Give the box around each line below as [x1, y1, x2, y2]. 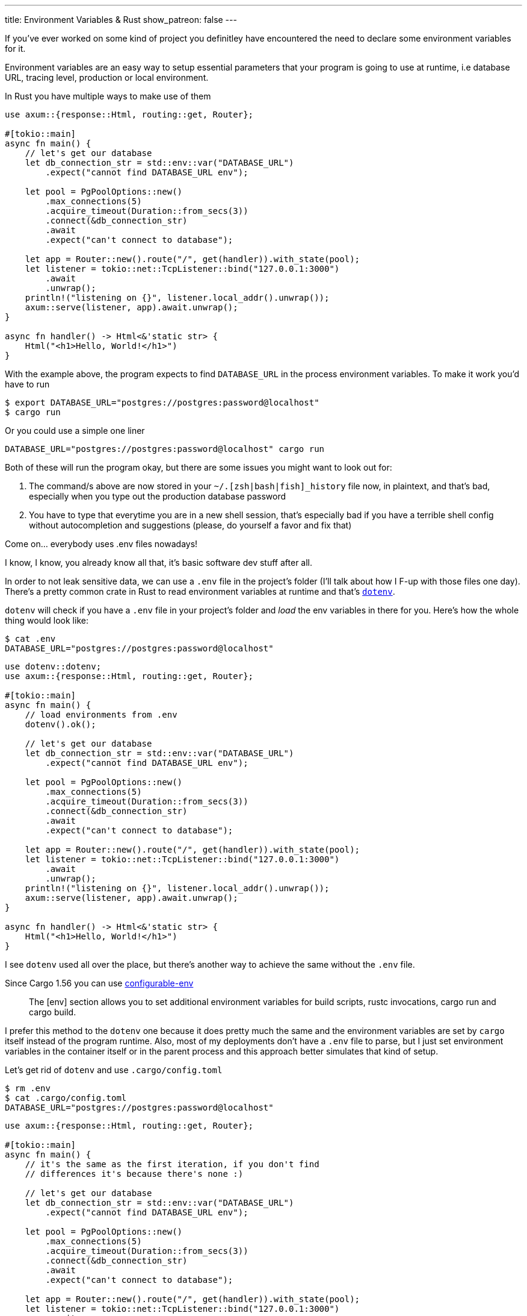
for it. [5, 43, 26, 54]
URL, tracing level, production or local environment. [5, 72, 209, 83]
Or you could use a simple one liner [5, 425, 145, 436]
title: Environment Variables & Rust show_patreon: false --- [5, 14, 237, 25]
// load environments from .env [25, 710, 177, 719]
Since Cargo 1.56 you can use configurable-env [5, 978, 194, 988]
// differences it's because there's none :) [25, 1169, 244, 1179]
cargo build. [29, 1007, 76, 1017]
